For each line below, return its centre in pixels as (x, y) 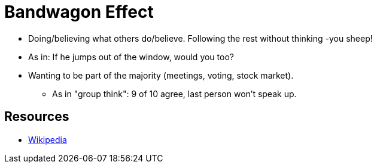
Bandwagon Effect (79, 12)
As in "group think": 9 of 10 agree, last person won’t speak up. (174, 94)
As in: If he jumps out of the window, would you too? (131, 57)
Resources (37, 117)
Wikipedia (48, 139)
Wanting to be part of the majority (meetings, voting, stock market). (161, 75)
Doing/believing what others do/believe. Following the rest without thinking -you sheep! (200, 38)
